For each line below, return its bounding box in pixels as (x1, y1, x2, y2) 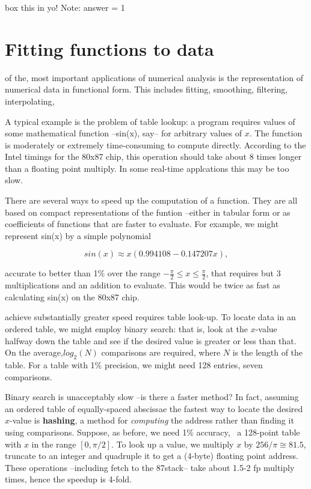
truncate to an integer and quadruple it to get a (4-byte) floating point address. (5, 449, 299, 462)
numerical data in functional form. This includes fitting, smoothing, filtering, (5, 83, 288, 96)
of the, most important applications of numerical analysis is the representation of (5, 71, 304, 84)
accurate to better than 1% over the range (5, 267, 161, 279)
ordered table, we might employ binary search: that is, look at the (5, 323, 248, 335)
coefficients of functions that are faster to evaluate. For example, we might (5, 217, 279, 230)
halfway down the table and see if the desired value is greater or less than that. (5, 334, 297, 347)
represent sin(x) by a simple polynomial (5, 229, 151, 241)
